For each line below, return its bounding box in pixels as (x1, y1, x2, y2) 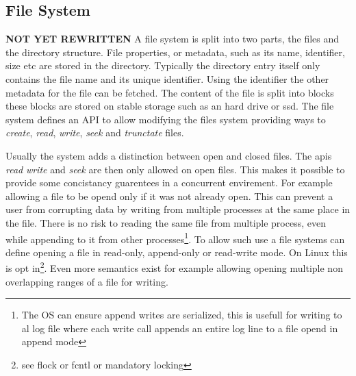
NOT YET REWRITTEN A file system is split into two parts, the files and (5, 32, 340, 46)
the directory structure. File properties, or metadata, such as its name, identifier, (5, 45, 345, 59)
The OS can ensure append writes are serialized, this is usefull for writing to (21, 308, 342, 322)
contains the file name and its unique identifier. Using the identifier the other (5, 71, 329, 86)
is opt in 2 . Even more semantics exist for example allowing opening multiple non (5, 259, 343, 275)
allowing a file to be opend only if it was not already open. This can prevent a (5, 188, 333, 203)
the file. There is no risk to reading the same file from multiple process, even (5, 215, 326, 229)
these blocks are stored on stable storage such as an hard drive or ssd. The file (5, 99, 334, 113)
